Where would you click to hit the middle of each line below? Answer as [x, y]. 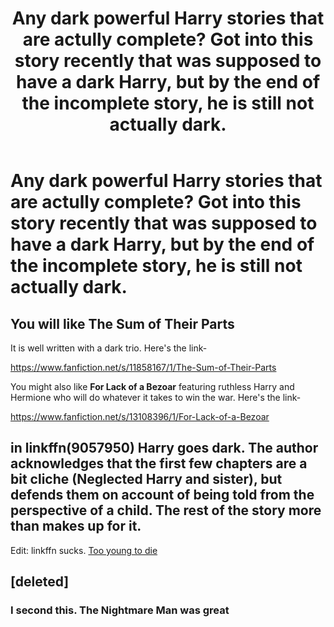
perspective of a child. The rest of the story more [166, 510]
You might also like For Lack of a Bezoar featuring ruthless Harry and [152, 386]
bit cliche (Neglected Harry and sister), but [146, 479]
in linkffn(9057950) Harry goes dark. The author [164, 448]
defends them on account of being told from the [162, 495]
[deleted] [40, 582]
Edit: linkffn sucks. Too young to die [84, 550]
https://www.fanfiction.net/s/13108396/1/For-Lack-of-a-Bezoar [140, 416]
